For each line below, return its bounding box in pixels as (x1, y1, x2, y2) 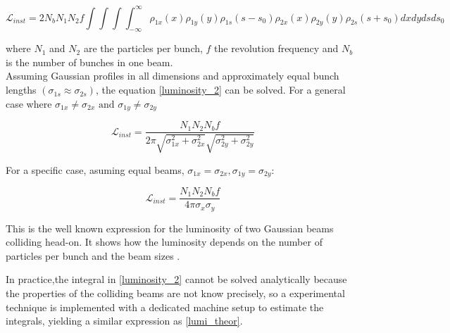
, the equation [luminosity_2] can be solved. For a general (95, 82, 346, 97)
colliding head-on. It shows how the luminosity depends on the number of (6, 234, 323, 249)
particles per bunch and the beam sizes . (6, 248, 180, 263)
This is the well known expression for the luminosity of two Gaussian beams (6, 220, 334, 235)
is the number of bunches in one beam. (6, 54, 173, 69)
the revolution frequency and (214, 41, 339, 56)
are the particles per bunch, (83, 41, 203, 56)
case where (6, 96, 52, 111)
